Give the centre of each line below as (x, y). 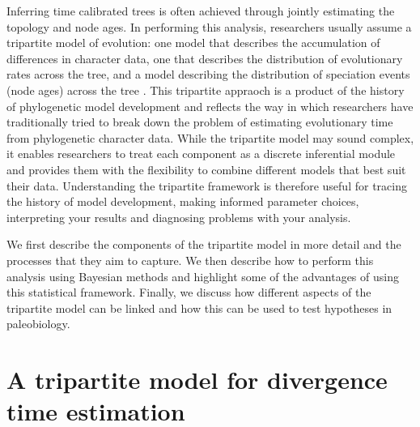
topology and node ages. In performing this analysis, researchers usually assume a (209, 26)
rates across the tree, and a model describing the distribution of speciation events (208, 74)
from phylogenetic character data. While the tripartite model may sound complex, (210, 137)
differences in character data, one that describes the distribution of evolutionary (205, 58)
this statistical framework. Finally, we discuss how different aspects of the (189, 292)
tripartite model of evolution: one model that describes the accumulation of (193, 43)
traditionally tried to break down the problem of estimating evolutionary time (200, 122)
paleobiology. (38, 324)
